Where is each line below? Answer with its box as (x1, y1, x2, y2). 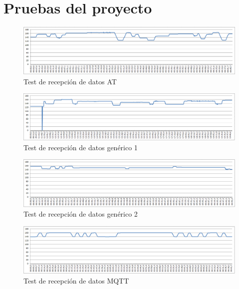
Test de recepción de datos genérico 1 (23, 142, 138, 152)
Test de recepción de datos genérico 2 (23, 209, 138, 219)
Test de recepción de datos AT (23, 76, 117, 86)
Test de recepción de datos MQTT (23, 275, 129, 286)
